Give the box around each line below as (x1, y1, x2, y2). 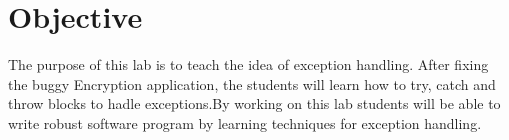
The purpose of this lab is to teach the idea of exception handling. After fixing (8, 54, 489, 75)
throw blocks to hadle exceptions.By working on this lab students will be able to (8, 93, 501, 114)
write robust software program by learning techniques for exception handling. (8, 112, 482, 133)
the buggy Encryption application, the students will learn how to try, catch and (8, 73, 496, 94)
